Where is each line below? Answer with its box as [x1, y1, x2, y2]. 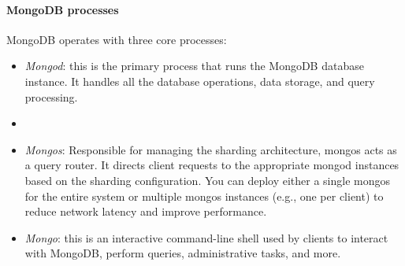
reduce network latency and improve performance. [24, 203, 267, 220]
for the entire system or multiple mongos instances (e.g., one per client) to [24, 187, 384, 204]
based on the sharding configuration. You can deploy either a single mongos [24, 172, 391, 188]
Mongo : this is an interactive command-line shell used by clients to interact [24, 229, 388, 246]
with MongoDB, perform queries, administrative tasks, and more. [24, 245, 341, 261]
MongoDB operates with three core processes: [6, 31, 227, 47]
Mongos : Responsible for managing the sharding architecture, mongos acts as [24, 141, 397, 157]
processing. [24, 88, 78, 105]
